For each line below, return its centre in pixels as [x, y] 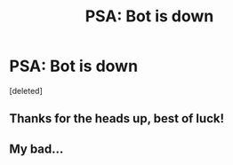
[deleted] [26, 90]
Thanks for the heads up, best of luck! [117, 118]
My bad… [36, 149]
